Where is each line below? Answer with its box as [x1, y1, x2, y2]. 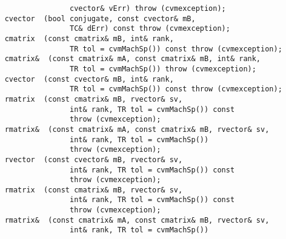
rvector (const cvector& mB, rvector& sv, [4, 155, 183, 164]
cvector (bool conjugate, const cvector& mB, [4, 14, 196, 23]
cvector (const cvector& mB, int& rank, [4, 74, 174, 83]
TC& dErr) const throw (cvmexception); [70, 24, 230, 33]
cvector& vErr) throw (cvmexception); [70, 4, 226, 13]
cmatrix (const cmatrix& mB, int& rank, [4, 34, 174, 43]
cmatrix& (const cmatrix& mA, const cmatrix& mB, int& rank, [4, 54, 261, 64]
